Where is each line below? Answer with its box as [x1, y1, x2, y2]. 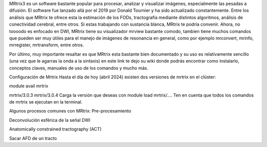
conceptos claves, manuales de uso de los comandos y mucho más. [9, 65, 148, 71]
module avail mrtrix [9, 83, 48, 89]
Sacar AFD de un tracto [9, 135, 57, 141]
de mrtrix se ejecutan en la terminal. [9, 99, 83, 105]
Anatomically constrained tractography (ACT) [9, 126, 102, 132]
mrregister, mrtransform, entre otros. [9, 42, 84, 48]
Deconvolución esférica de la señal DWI [9, 117, 91, 123]
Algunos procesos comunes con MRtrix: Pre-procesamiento [9, 108, 132, 114]
